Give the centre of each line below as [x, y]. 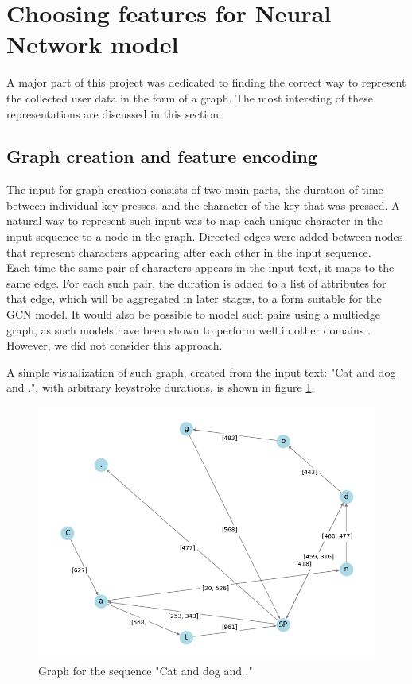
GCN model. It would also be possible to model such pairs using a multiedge [193, 314]
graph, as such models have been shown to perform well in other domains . [189, 329]
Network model [93, 44]
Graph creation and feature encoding [162, 156]
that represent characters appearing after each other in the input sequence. [189, 251]
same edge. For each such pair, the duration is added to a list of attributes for [196, 282]
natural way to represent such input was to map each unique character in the [194, 220]
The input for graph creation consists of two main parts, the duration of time [195, 189]
